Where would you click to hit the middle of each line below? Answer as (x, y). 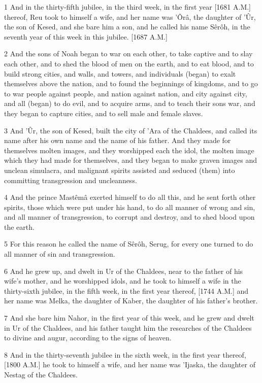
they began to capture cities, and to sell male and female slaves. (104, 113)
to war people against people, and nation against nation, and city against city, (126, 93)
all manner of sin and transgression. (60, 254)
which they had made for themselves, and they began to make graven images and (131, 160)
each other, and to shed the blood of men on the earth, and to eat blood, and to (129, 63)
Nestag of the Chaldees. (41, 374)
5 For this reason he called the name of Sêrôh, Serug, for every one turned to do (129, 244)
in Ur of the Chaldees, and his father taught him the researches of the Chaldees (128, 327)
